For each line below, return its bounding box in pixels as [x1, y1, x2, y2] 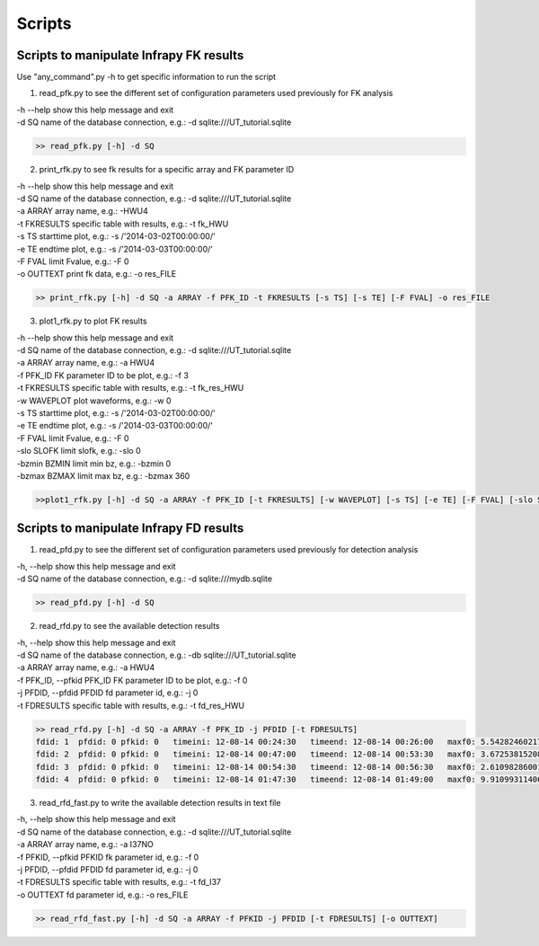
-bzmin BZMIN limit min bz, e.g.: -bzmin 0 [16, 458, 172, 469]
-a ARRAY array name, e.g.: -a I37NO [16, 839, 155, 850]
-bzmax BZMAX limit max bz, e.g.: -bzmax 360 [16, 470, 190, 481]
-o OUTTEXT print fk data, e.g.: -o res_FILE [16, 269, 177, 279]
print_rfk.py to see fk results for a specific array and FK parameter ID [39, 164, 295, 175]
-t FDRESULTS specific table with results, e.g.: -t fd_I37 [16, 877, 222, 888]
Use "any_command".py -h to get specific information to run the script [16, 72, 277, 83]
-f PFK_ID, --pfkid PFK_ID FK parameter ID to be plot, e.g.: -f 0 [16, 675, 248, 685]
